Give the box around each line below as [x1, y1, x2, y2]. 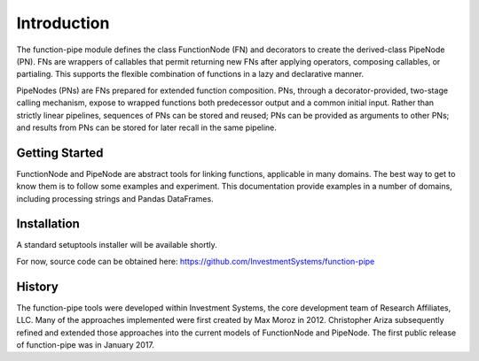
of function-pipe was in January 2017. [16, 339, 155, 349]
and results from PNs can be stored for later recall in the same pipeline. [16, 122, 277, 133]
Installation [16, 217, 80, 232]
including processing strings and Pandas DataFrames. [16, 193, 214, 204]
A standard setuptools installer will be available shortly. [16, 240, 217, 250]
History [16, 279, 59, 294]
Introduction [16, 13, 110, 33]
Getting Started [16, 145, 104, 160]
